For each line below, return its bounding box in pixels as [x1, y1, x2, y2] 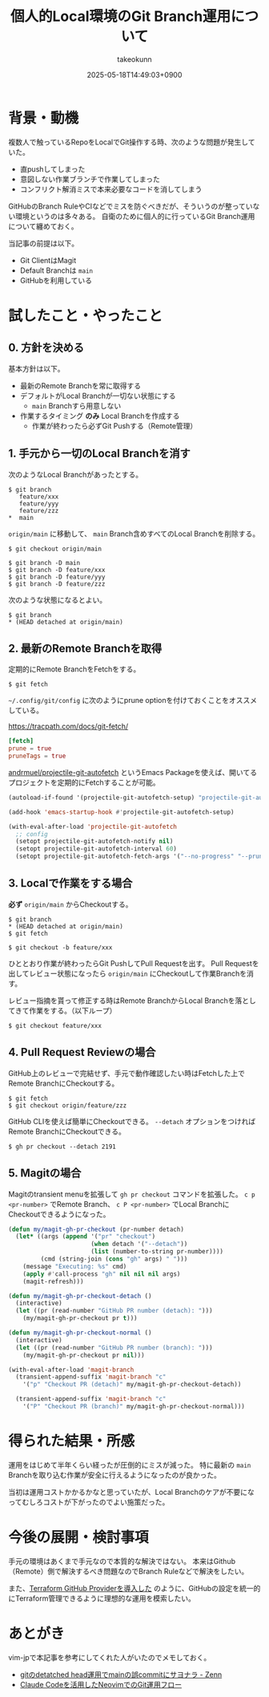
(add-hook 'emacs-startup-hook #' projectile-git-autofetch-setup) [8, 808, 235, 816]
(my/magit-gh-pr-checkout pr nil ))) [22, 1351, 146, 1359]
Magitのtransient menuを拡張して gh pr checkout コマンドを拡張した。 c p [8, 1189, 255, 1199]
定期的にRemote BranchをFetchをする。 [8, 664, 141, 674]
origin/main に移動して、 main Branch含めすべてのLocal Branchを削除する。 [8, 529, 260, 538]
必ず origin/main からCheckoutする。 [8, 899, 133, 909]
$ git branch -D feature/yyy [8, 573, 106, 581]
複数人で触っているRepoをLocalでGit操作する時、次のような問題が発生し [8, 137, 248, 147]
